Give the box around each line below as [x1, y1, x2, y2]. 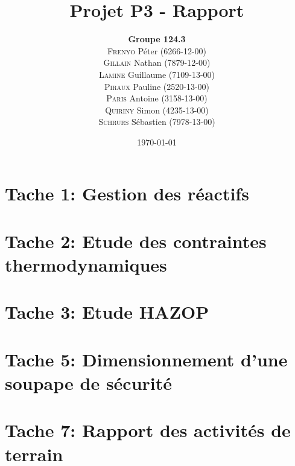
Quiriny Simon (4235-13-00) [105, 103, 209, 116]
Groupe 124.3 [128, 33, 186, 45]
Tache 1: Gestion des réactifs [5, 181, 249, 206]
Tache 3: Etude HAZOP [5, 299, 209, 324]
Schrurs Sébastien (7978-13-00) [98, 115, 215, 128]
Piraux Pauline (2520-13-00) [104, 80, 209, 92]
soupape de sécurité [5, 370, 173, 395]
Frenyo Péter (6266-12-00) [107, 44, 207, 57]
